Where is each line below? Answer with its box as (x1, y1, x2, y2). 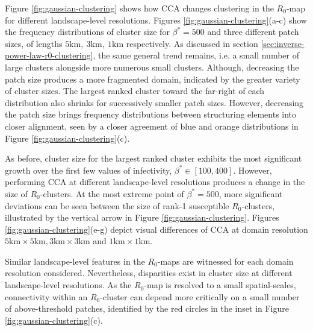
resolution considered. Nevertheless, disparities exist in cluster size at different (5, 266, 293, 279)
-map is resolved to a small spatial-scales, (144, 279, 296, 291)
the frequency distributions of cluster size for (5, 25, 170, 38)
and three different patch (207, 25, 299, 38)
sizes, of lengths (5, 37, 63, 49)
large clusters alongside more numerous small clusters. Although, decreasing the (5, 60, 299, 73)
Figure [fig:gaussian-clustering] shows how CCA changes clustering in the (5, 2, 274, 14)
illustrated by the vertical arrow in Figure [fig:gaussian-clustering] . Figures (5, 211, 279, 224)
